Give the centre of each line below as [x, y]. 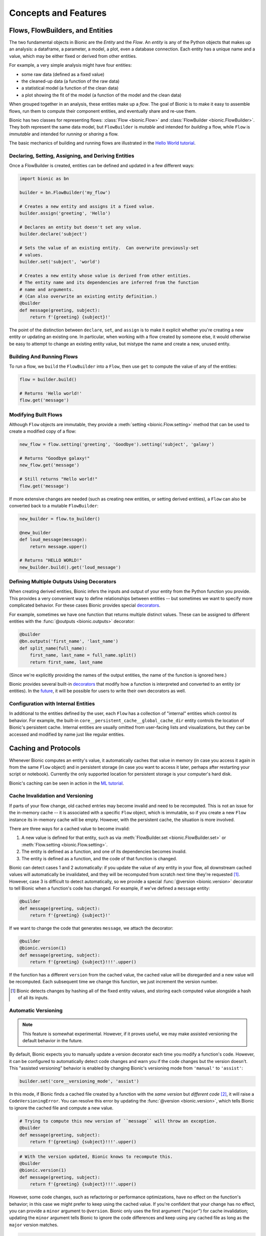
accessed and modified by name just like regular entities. [67, 734]
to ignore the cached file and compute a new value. [61, 1108]
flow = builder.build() [48, 379]
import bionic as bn [44, 179]
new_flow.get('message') [50, 465]
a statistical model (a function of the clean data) [70, 88]
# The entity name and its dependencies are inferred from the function [109, 283]
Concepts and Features [58, 13]
